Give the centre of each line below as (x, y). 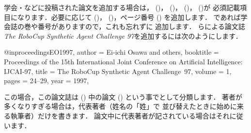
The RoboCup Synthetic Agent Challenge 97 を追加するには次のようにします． (123, 36)
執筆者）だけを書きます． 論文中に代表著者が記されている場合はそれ (120, 115)
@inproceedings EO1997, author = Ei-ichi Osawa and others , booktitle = (111, 52)
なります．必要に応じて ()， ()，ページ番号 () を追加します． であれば (129, 17)
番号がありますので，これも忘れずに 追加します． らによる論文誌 (141, 26)
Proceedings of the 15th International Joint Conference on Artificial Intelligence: (123, 61)
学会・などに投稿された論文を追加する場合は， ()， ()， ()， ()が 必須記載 (122, 7)
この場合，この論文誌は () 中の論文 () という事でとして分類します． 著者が (123, 96)
